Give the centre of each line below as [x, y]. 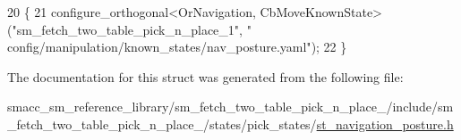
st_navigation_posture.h [385, 124]
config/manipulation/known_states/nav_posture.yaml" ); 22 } [177, 47]
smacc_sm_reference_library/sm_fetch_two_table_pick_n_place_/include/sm [230, 107]
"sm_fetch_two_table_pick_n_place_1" [126, 29]
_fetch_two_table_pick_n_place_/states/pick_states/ [162, 124]
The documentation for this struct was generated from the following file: [205, 76]
